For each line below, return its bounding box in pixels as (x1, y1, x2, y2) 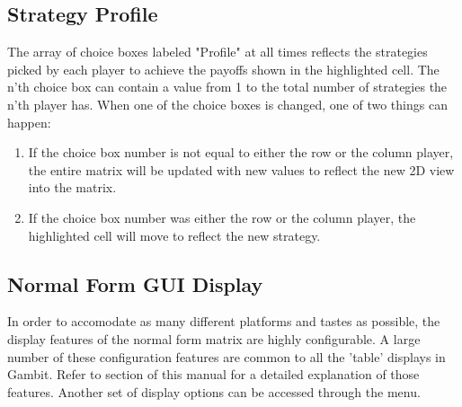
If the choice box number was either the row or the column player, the (28, 208, 416, 226)
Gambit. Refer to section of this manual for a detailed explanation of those (7, 365, 420, 384)
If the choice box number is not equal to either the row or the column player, (28, 143, 454, 162)
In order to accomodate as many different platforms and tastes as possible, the (7, 312, 440, 331)
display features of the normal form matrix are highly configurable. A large (7, 329, 421, 348)
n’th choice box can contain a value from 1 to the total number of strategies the (7, 77, 448, 96)
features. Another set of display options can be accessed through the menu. (7, 382, 421, 401)
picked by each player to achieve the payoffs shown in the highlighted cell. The (7, 59, 440, 78)
